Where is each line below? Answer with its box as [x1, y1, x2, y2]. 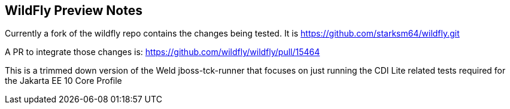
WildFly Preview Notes [5, 3, 143, 18]
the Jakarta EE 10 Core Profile [5, 75, 122, 86]
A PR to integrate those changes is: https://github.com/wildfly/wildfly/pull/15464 [5, 47, 320, 57]
